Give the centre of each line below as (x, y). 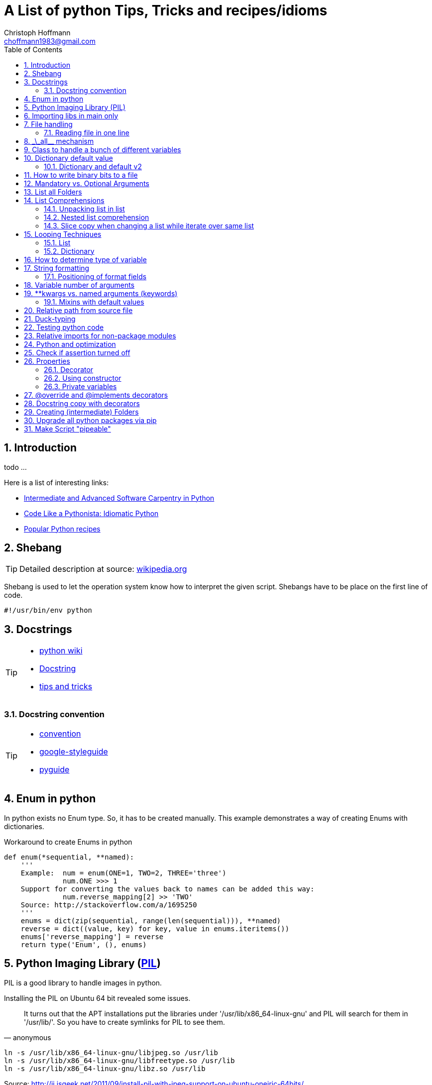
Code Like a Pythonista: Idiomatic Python (91, 513)
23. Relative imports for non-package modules (100, 335)
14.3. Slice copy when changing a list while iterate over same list (149, 225)
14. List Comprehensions (64, 200)
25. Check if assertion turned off (77, 352)
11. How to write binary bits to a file (81, 175)
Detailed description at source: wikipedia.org (103, 569)
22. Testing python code (64, 327)
